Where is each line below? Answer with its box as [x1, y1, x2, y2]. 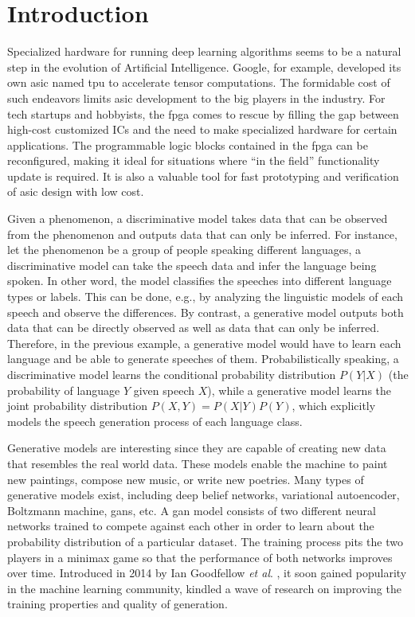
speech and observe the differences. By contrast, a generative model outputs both [7, 303, 404, 320]
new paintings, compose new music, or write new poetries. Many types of [7, 471, 364, 487]
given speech [133, 381, 195, 398]
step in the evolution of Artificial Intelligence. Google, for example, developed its [7, 58, 401, 75]
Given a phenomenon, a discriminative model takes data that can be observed [7, 210, 388, 227]
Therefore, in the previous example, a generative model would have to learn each [7, 334, 401, 351]
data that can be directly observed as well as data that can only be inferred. [7, 319, 380, 336]
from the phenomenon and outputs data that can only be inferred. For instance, [7, 225, 397, 242]
